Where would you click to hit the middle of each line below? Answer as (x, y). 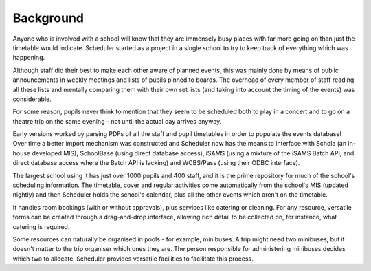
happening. (29, 58)
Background (48, 18)
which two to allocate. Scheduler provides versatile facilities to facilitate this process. (133, 259)
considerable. (32, 99)
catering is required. (41, 226)
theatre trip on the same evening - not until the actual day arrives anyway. (117, 121)
